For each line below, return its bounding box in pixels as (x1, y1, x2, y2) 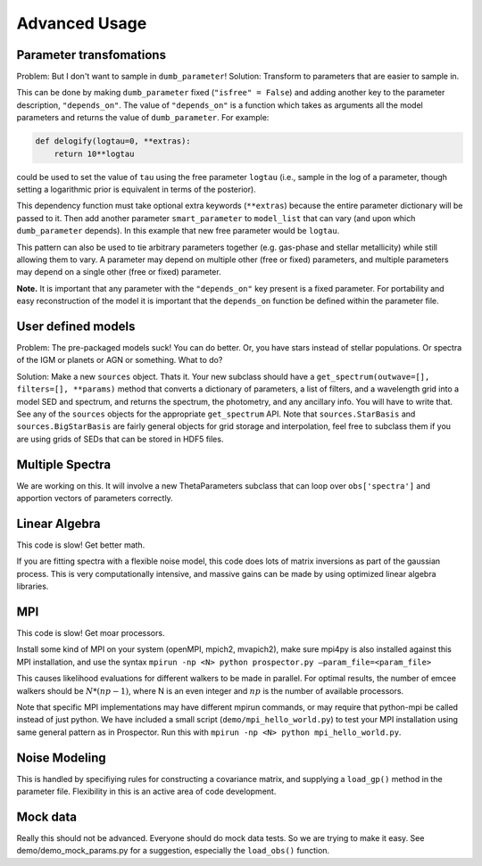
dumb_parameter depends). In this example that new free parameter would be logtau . (16, 226, 340, 236)
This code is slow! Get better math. (16, 540, 145, 550)
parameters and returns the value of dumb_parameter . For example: (16, 112, 270, 123)
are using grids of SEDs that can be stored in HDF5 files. (16, 433, 224, 444)
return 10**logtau (54, 148, 135, 159)
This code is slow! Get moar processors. (16, 628, 165, 639)
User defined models (16, 318, 136, 334)
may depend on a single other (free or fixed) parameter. (16, 267, 222, 277)
